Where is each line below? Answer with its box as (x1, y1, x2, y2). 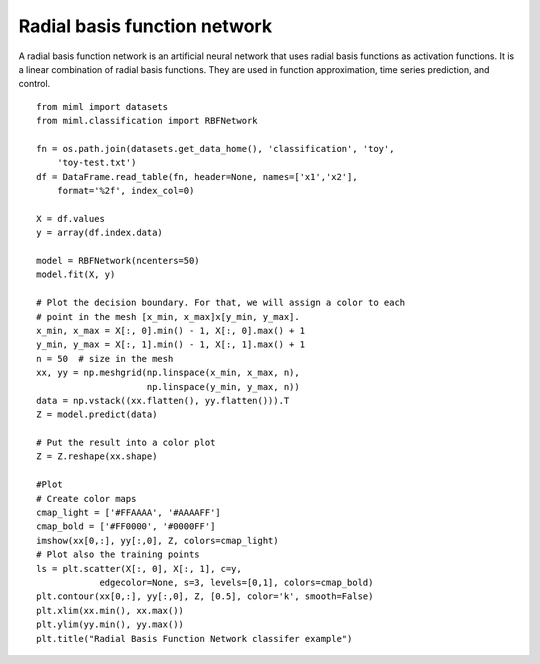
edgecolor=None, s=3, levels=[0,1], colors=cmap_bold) (99, 577, 374, 588)
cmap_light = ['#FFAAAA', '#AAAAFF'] (36, 507, 222, 519)
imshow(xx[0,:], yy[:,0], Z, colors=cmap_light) (36, 535, 279, 546)
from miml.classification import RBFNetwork (36, 115, 259, 127)
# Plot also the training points (36, 549, 200, 560)
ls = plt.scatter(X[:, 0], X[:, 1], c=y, (36, 563, 242, 574)
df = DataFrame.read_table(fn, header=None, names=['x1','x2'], (36, 171, 359, 182)
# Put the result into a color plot (36, 437, 216, 449)
